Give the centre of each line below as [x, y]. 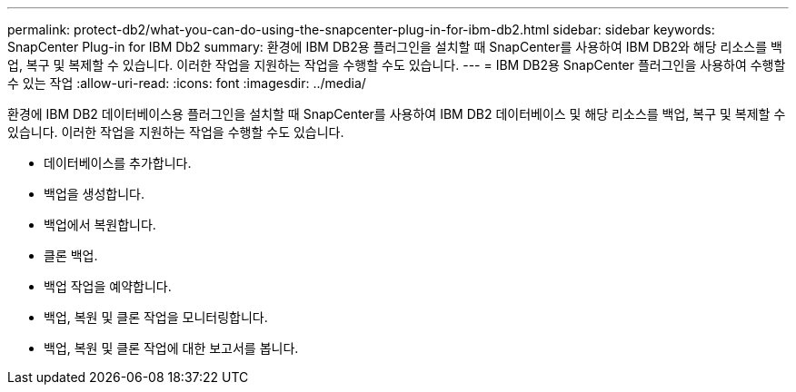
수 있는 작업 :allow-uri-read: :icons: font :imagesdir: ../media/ [187, 83]
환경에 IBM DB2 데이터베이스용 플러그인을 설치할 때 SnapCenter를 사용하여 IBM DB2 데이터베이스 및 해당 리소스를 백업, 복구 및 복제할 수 [397, 114]
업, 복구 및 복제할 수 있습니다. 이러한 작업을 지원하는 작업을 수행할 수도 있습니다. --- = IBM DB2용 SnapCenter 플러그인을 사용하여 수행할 [397, 65]
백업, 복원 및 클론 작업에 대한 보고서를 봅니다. [171, 348]
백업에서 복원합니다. [100, 225]
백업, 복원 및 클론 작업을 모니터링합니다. [156, 317]
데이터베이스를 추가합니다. [118, 163]
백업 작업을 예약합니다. [108, 286]
